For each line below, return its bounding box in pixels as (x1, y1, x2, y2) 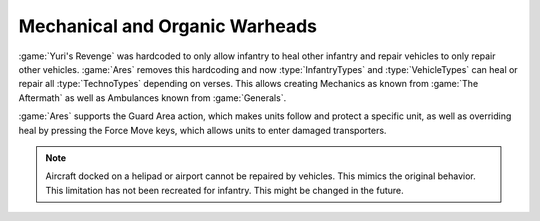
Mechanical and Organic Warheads (18, 15, 318, 37)
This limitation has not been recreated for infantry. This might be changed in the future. (45, 184, 404, 196)
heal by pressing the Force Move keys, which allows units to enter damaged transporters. (18, 124, 387, 136)
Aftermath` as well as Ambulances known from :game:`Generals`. (18, 91, 287, 104)
